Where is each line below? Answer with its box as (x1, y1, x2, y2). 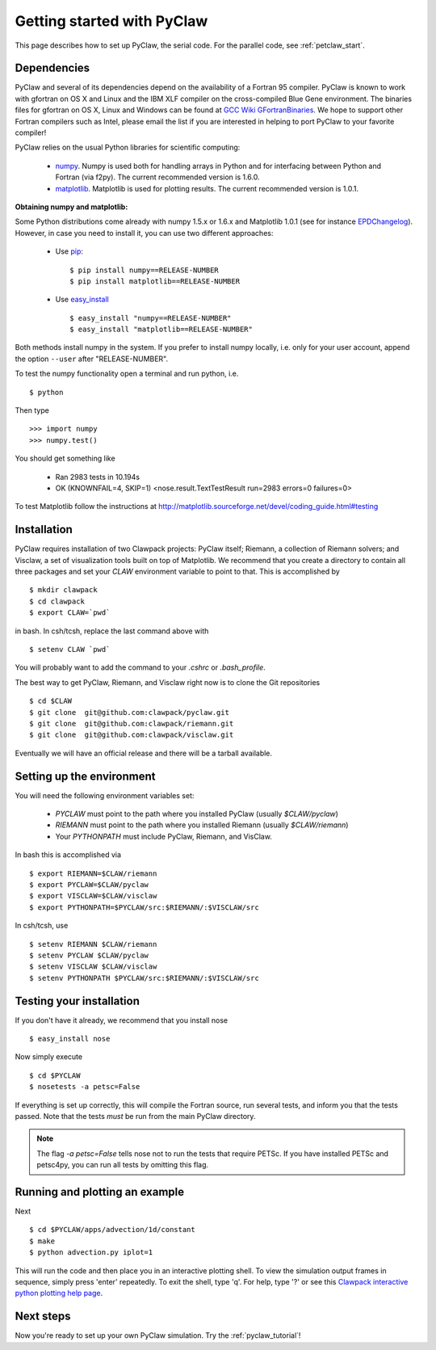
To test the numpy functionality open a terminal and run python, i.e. (15, 368, 239, 379)
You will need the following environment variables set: (15, 790, 195, 800)
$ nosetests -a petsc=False (29, 1083, 140, 1091)
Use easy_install (55, 295, 109, 305)
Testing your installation (15, 994, 140, 1007)
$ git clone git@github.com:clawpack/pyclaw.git (29, 708, 230, 717)
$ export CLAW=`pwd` (29, 608, 111, 617)
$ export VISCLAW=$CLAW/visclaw (29, 891, 157, 901)
